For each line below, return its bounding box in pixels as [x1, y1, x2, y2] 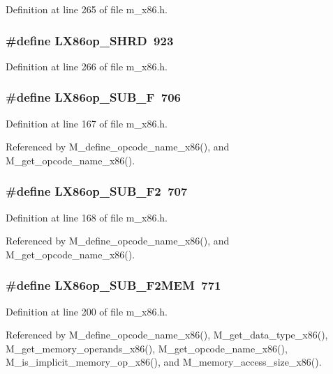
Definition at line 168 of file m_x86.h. [6, 210, 168, 224]
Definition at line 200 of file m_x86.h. [6, 304, 168, 318]
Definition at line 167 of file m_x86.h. [6, 116, 168, 130]
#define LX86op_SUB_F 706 [6, 88, 181, 106]
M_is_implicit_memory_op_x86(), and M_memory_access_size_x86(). [6, 354, 322, 369]
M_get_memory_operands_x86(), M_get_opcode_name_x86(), [6, 341, 288, 355]
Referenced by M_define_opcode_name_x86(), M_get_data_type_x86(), [6, 327, 328, 342]
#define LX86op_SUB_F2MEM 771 [6, 276, 221, 294]
